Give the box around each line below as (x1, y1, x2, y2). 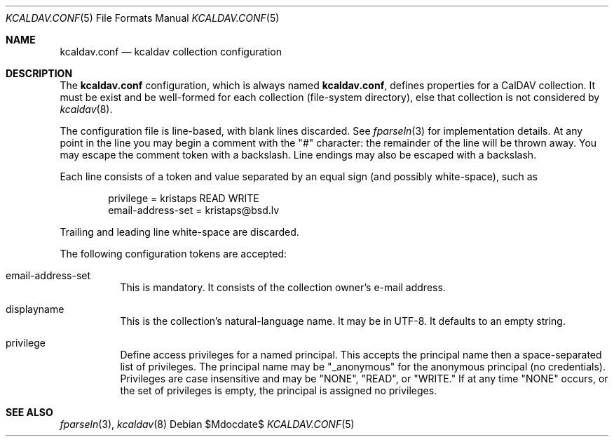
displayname (6, 303, 64, 315)
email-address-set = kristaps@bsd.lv (108, 204, 280, 216)
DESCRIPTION (6, 67, 73, 79)
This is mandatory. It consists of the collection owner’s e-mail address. (120, 281, 446, 293)
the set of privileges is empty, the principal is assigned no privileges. (120, 384, 437, 396)
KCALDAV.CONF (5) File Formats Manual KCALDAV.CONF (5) (6, 12, 280, 24)
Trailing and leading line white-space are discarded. (60, 226, 299, 238)
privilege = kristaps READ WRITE (108, 192, 259, 204)
